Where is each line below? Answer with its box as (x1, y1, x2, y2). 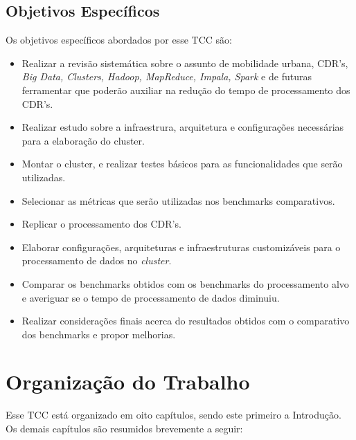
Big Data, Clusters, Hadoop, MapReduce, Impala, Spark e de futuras (21, 69, 312, 84)
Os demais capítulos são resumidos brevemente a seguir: (6, 421, 243, 436)
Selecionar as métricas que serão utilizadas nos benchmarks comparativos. (21, 193, 335, 208)
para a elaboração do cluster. (21, 133, 145, 147)
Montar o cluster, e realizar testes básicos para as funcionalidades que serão (21, 156, 343, 171)
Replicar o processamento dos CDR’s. (21, 217, 181, 231)
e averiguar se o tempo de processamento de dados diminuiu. (21, 290, 280, 304)
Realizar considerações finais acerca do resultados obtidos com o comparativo (21, 313, 350, 328)
